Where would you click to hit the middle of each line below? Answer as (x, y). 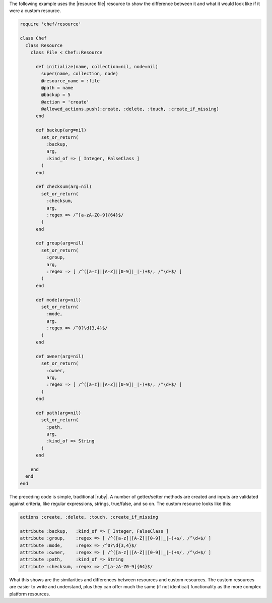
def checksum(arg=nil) (64, 187)
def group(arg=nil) (60, 243)
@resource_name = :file (71, 81)
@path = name (57, 88)
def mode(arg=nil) (59, 300)
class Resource (44, 45)
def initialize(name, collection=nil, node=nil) (97, 66)
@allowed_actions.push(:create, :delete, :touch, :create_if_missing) (130, 109)
